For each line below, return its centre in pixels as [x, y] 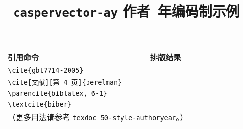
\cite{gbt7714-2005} [46, 70]
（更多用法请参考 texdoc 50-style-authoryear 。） [98, 117]
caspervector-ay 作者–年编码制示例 [126, 11]
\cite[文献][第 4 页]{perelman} [65, 82]
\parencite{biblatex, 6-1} [58, 93]
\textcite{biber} [40, 104]
